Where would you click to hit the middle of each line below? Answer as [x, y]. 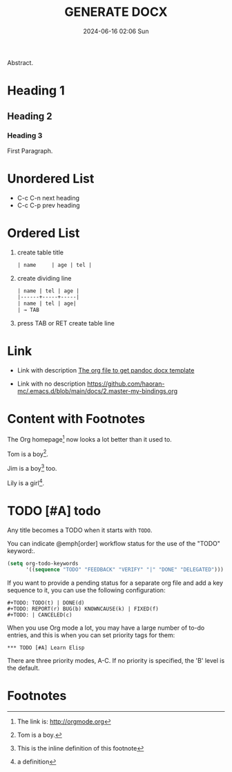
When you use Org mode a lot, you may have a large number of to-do [106, 628]
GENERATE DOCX [116, 12]
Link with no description [51, 384]
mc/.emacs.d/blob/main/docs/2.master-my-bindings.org [97, 391]
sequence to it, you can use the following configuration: [86, 590]
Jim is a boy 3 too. [32, 468]
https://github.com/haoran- [126, 384]
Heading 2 [30, 116]
